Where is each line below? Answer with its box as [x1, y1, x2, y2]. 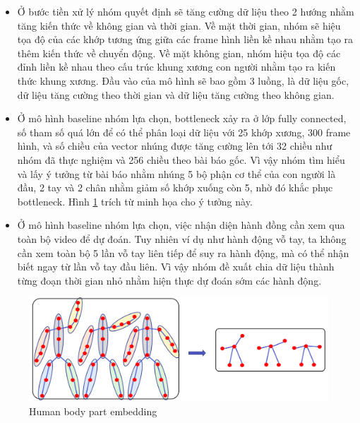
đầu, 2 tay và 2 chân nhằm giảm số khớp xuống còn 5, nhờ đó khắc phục [17, 180, 333, 195]
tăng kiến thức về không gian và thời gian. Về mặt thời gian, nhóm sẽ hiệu [17, 18, 341, 32]
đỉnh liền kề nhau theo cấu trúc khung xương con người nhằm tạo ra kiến [17, 59, 336, 74]
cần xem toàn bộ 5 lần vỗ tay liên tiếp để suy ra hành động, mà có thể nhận [17, 245, 349, 260]
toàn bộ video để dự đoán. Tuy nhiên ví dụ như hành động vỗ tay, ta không [17, 231, 347, 246]
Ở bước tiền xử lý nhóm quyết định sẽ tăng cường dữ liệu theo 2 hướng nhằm [17, 4, 354, 18]
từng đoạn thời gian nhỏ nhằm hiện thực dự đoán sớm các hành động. [17, 273, 322, 287]
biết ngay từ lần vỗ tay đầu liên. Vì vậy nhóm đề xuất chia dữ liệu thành [17, 259, 335, 274]
